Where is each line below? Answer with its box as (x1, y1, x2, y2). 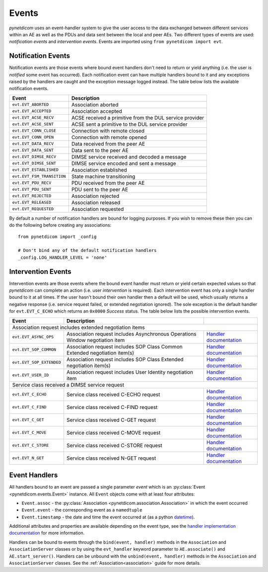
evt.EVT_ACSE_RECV (12, 115, 54, 120)
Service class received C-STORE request (66, 442, 162, 449)
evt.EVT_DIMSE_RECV (12, 154, 57, 160)
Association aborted (71, 101, 119, 108)
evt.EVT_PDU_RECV (12, 180, 52, 186)
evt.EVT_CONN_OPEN (12, 135, 54, 140)
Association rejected (71, 192, 120, 199)
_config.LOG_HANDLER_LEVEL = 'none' (18, 254, 107, 260)
